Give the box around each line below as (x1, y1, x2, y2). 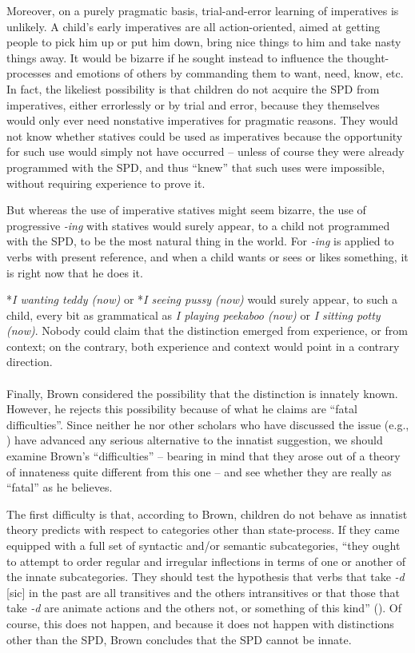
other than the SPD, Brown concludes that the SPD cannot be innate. (6, 631, 352, 647)
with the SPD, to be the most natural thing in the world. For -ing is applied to (6, 233, 394, 249)
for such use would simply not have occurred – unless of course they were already (6, 143, 405, 160)
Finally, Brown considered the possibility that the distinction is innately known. (6, 384, 398, 401)
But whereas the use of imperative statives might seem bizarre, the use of (6, 201, 366, 218)
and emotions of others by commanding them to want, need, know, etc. (54, 65, 404, 82)
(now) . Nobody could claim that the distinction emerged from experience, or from (6, 322, 408, 339)
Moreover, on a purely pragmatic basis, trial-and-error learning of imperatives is (6, 2, 399, 18)
